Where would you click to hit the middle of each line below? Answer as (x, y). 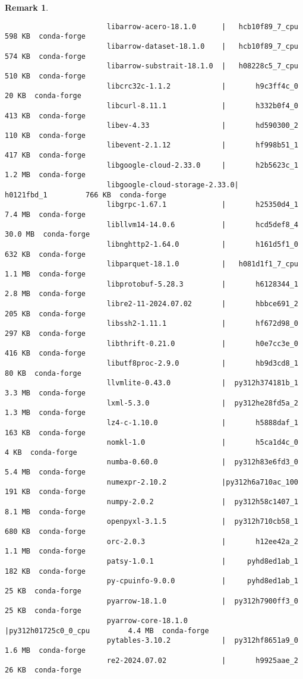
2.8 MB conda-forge (45, 294)
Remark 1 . (27, 7)
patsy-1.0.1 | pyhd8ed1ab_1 (202, 562)
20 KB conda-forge (43, 96)
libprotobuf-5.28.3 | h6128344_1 (202, 284)
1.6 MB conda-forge (45, 650)
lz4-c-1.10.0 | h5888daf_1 (202, 422)
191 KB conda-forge (45, 492)
